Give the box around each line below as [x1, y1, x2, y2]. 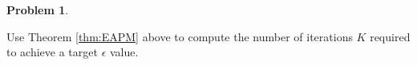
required [370, 28, 411, 44]
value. [109, 44, 139, 60]
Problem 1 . [6, 2, 69, 17]
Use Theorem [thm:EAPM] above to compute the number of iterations [6, 28, 353, 44]
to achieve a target [6, 44, 98, 60]
